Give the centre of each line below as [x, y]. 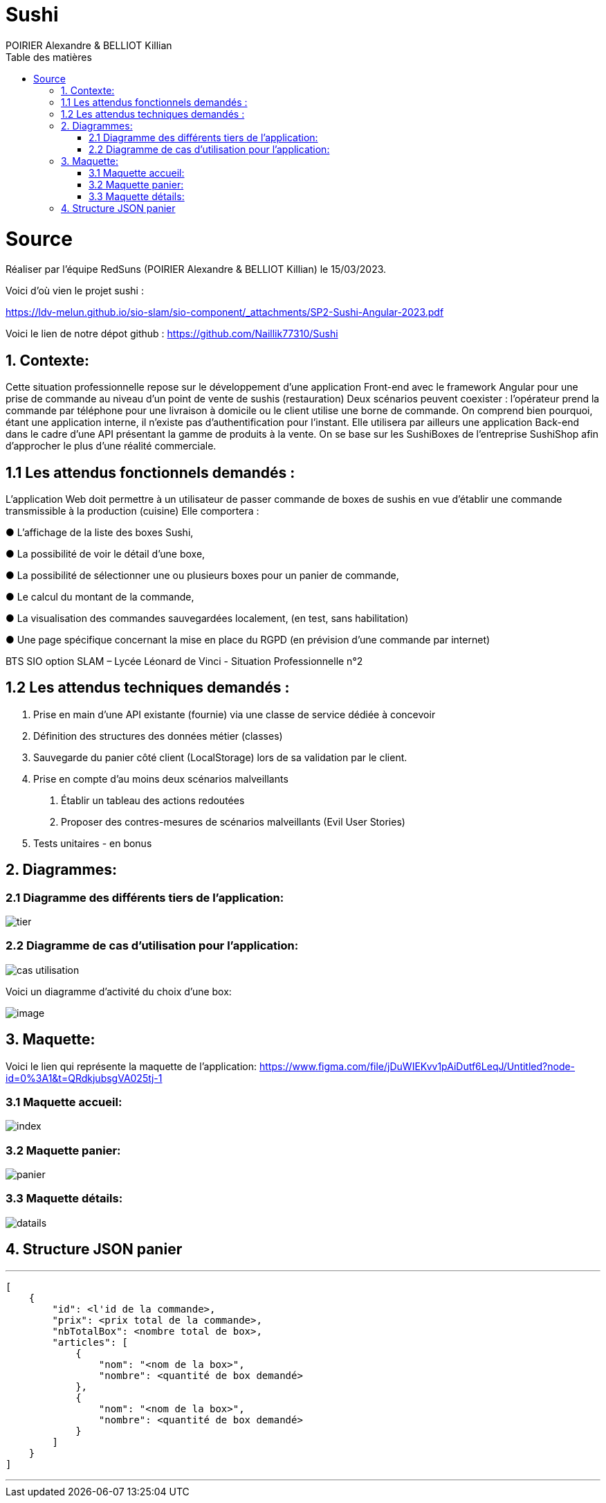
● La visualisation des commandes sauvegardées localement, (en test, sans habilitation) [207, 618]
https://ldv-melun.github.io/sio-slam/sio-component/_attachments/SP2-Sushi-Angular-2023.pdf [225, 312]
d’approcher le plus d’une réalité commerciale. [111, 446]
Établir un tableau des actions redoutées [153, 800]
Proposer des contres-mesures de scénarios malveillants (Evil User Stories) [233, 821]
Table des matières [49, 57]
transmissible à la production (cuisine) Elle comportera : [132, 510]
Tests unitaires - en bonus [93, 843]
